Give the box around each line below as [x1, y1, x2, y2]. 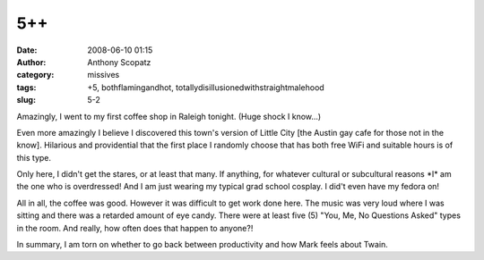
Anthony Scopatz [87, 56, 151, 67]
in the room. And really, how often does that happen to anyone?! [16, 222, 254, 233]
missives [87, 70, 120, 80]
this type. [16, 152, 52, 163]
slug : [16, 95, 36, 105]
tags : [16, 81, 37, 93]
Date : [16, 45, 38, 55]
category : [16, 70, 55, 80]
